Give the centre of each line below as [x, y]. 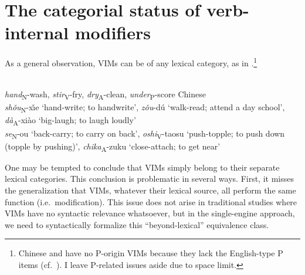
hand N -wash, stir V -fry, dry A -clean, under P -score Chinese [105, 95]
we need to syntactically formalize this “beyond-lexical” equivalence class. [137, 224]
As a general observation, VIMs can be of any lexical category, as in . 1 [131, 62]
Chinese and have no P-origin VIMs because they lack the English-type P [151, 253]
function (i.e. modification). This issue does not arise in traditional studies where [151, 201]
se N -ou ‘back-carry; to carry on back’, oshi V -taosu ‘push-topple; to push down [145, 134]
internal [37, 33]
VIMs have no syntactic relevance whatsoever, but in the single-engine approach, [150, 213]
